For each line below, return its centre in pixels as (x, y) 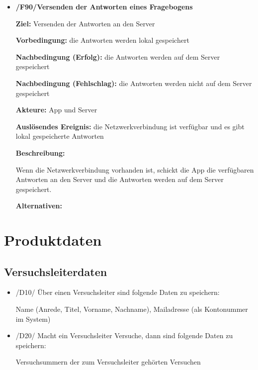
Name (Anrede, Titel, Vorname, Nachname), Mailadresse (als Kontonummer (132, 309)
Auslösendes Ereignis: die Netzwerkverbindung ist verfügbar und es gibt (130, 126)
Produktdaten (53, 240)
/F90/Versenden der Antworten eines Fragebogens (104, 6)
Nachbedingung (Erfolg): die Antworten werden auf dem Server (118, 56)
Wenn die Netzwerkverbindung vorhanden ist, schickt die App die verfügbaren (135, 169)
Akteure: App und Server (56, 110)
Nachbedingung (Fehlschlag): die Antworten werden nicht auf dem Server (134, 83)
